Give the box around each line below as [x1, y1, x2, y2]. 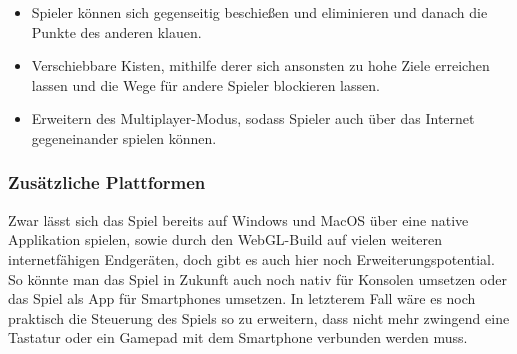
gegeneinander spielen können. [31, 127, 217, 148]
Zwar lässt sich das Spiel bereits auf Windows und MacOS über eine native [8, 209, 469, 230]
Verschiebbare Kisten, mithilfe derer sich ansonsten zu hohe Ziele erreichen [31, 55, 490, 76]
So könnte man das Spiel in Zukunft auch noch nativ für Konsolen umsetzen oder [8, 268, 507, 289]
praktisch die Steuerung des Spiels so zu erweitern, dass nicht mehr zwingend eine [8, 307, 510, 328]
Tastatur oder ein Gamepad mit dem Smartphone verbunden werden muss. [8, 327, 468, 348]
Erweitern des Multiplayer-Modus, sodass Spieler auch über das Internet [31, 108, 475, 129]
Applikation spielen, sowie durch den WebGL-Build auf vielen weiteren [8, 229, 442, 250]
